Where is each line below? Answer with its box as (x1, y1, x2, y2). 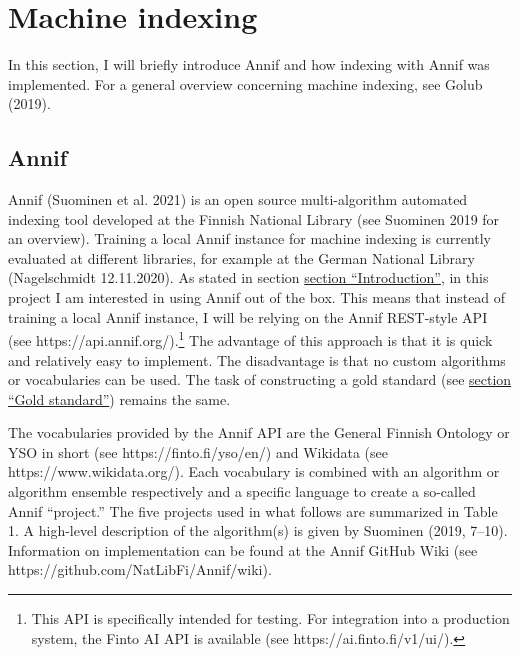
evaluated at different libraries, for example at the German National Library (8, 247, 475, 268)
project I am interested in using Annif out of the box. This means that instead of (8, 287, 506, 308)
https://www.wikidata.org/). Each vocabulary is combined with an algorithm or (8, 461, 500, 482)
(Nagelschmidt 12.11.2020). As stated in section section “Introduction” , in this (8, 267, 489, 288)
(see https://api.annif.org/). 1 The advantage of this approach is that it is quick (8, 327, 493, 350)
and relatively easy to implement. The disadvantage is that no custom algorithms (8, 349, 506, 370)
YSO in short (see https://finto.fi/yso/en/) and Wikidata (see (8, 441, 389, 462)
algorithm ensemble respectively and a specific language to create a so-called (8, 481, 476, 502)
